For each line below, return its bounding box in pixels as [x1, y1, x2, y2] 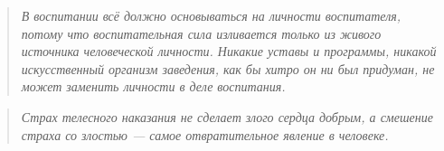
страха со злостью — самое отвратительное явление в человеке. [21, 125, 389, 144]
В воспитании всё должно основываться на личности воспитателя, [21, 6, 401, 24]
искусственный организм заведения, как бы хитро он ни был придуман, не [21, 59, 435, 78]
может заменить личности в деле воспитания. [21, 77, 286, 96]
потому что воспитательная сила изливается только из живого [21, 24, 382, 42]
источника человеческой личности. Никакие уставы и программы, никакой [21, 42, 437, 61]
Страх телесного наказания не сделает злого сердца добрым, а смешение [21, 107, 433, 126]
